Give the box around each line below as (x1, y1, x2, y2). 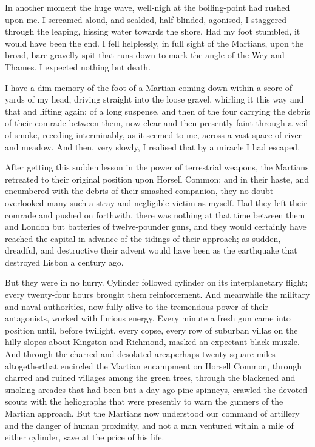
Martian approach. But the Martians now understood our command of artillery (5, 407, 300, 419)
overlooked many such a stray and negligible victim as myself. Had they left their (5, 196, 307, 209)
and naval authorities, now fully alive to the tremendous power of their (5, 300, 268, 312)
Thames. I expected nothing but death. (5, 60, 151, 73)
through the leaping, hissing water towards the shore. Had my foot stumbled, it (5, 25, 300, 38)
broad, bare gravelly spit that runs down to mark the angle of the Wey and (5, 49, 285, 61)
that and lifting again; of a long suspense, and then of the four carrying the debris (5, 104, 310, 117)
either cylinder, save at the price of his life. (5, 431, 164, 443)
